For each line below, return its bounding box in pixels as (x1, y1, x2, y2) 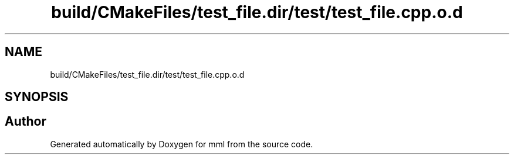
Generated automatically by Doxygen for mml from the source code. (50, 139, 313, 149)
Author (5, 114, 46, 129)
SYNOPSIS (5, 89, 69, 105)
